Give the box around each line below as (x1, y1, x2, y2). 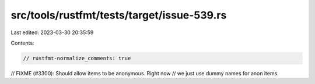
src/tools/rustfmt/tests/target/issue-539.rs (10, 9, 227, 21)
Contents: (10, 39, 34, 46)
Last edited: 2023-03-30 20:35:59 (10, 29, 94, 36)
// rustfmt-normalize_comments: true (23, 55, 131, 61)
